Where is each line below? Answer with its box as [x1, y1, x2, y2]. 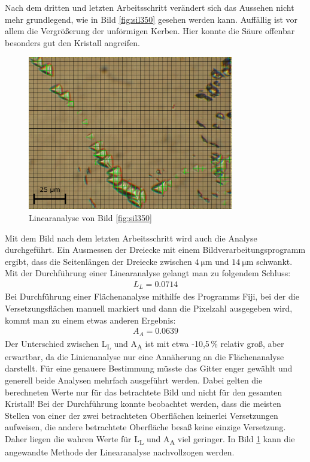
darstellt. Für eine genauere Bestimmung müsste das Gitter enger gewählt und [5, 362, 293, 375]
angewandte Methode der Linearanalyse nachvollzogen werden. [5, 446, 235, 458]
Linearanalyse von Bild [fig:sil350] [29, 212, 152, 224]
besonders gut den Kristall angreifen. [5, 36, 140, 49]
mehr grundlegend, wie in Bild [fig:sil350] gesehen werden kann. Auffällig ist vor [5, 13, 298, 25]
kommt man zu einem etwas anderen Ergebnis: [5, 313, 176, 326]
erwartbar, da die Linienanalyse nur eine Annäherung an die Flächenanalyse [5, 350, 284, 363]
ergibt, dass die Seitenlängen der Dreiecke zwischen [5, 255, 192, 267]
